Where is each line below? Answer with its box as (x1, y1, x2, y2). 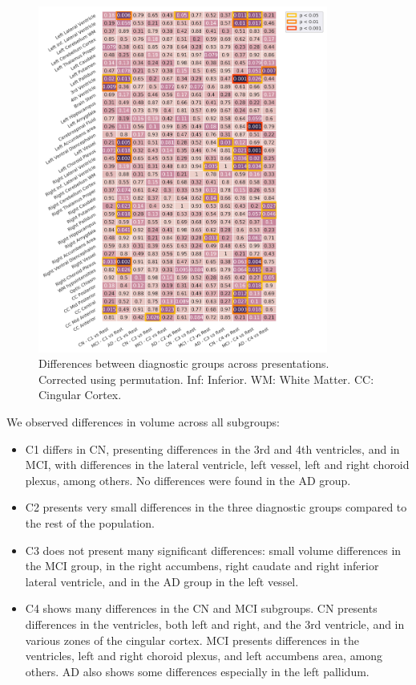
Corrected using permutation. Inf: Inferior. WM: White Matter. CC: (38, 370, 374, 387)
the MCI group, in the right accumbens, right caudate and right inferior (25, 557, 379, 574)
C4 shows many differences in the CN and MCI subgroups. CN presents (25, 600, 378, 617)
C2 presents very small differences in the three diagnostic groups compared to (25, 499, 407, 516)
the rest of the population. (25, 514, 155, 531)
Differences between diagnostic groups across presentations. (38, 355, 329, 372)
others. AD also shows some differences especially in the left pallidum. (25, 663, 370, 679)
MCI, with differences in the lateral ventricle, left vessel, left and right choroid (25, 456, 410, 473)
